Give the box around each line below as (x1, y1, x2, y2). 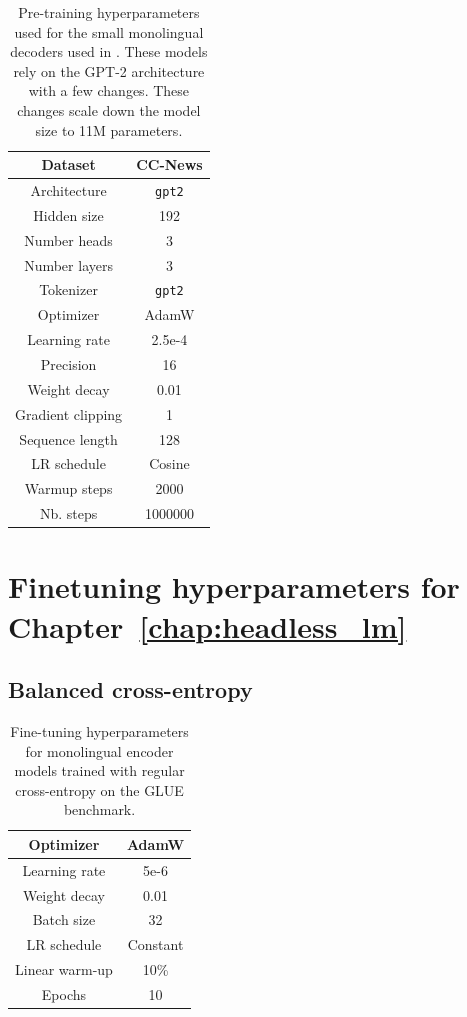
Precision (40, 354, 97, 375)
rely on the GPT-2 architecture (13, 60, 205, 81)
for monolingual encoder (25, 740, 174, 761)
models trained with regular (14, 760, 185, 781)
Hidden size (33, 204, 104, 225)
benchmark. (63, 799, 136, 820)
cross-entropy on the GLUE (15, 779, 184, 800)
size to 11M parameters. (35, 119, 183, 140)
